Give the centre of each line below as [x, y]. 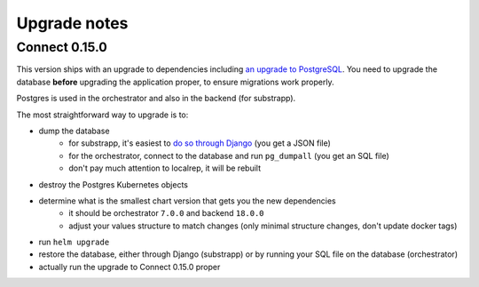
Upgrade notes [72, 23]
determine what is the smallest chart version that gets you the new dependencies [187, 201]
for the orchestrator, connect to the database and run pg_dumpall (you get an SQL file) [229, 155]
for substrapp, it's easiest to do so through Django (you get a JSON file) [200, 143]
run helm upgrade [74, 242]
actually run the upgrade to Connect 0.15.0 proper [130, 267]
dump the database [74, 131]
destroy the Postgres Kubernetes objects [113, 184]
